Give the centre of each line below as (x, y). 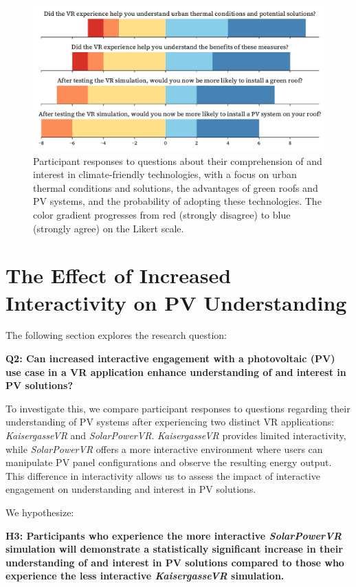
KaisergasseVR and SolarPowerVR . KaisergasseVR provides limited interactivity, (176, 435)
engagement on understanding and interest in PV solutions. (131, 489)
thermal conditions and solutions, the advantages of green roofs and (176, 187)
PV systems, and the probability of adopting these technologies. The (177, 201)
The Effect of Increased (119, 275)
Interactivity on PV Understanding (176, 302)
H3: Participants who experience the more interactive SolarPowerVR (174, 535)
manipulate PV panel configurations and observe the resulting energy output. (169, 462)
